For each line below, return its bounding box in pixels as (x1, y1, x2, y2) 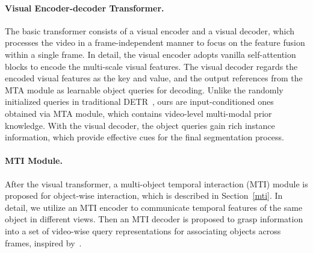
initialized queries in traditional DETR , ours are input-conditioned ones (5, 95, 274, 108)
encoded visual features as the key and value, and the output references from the (5, 72, 303, 84)
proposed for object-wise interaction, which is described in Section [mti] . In (5, 189, 283, 202)
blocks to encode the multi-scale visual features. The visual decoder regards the (5, 60, 298, 72)
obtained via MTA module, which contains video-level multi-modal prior (5, 107, 272, 119)
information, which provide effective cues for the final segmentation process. (5, 131, 285, 143)
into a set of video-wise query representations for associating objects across (5, 224, 281, 237)
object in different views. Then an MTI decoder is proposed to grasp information (5, 213, 303, 225)
